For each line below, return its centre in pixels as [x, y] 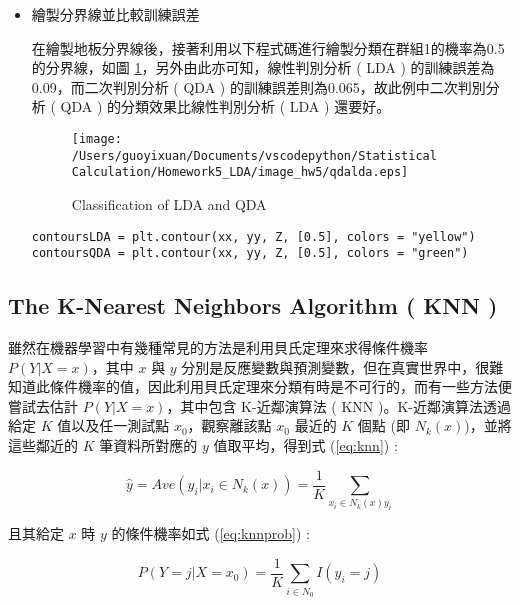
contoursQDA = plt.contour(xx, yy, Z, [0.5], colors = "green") [250, 253]
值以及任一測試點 [113, 425]
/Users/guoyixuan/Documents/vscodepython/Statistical [254, 155]
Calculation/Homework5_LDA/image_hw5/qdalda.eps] [240, 172]
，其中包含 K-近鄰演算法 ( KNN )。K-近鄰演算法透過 [338, 405]
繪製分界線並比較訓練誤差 [115, 14]
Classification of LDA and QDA [169, 203]
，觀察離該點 [229, 425]
